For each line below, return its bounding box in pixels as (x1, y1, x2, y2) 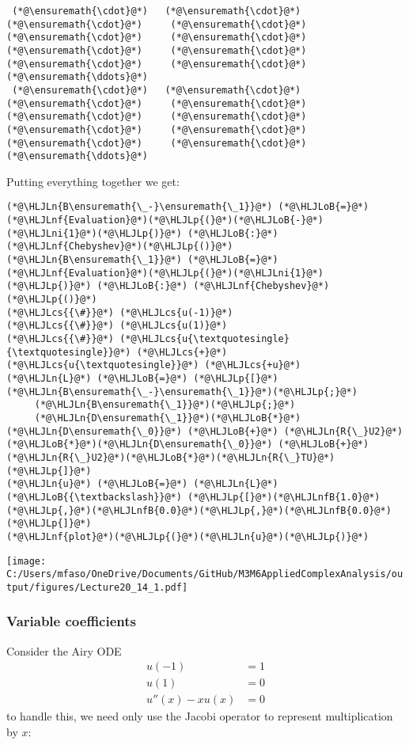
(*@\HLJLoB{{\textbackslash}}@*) (6, 491, 182, 503)
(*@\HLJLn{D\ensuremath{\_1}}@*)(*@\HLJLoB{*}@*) (34, 412, 301, 424)
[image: (6, 555, 47, 567)
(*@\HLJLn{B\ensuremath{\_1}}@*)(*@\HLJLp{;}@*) (34, 399, 296, 411)
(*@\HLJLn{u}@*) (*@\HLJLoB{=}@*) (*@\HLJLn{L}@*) (6, 478, 278, 490)
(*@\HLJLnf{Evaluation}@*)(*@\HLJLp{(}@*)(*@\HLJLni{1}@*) (6, 267, 324, 279)
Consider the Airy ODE (6, 642, 122, 659)
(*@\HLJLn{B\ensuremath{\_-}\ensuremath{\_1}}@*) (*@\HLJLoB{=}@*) (6, 201, 369, 213)
